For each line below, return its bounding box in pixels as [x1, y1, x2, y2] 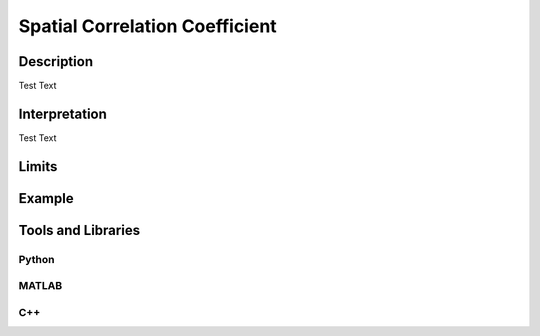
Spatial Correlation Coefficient [18, 15, 277, 37]
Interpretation [18, 105, 107, 122]
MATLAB [18, 279, 63, 293]
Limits [18, 158, 58, 175]
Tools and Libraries [18, 221, 140, 239]
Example [18, 190, 74, 207]
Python [18, 252, 55, 266]
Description [18, 53, 94, 70]
